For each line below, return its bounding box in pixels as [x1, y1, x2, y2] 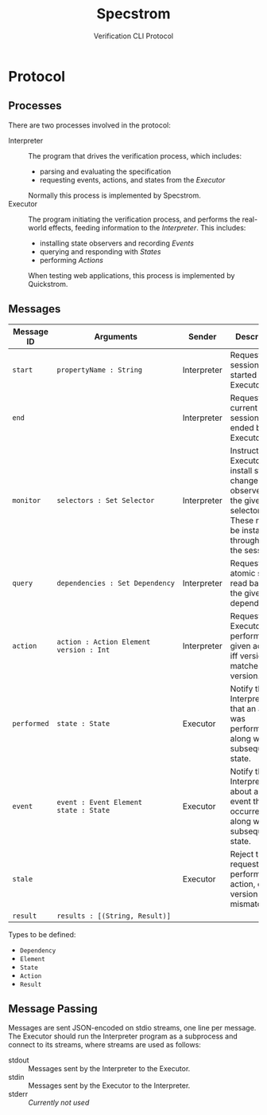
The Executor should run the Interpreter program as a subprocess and [8, 1031, 238, 1041]
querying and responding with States [39, 246, 161, 256]
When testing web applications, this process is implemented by [28, 270, 235, 280]
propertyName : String [56, 365, 143, 375]
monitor [12, 496, 41, 504]
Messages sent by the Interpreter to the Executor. [28, 1064, 191, 1074]
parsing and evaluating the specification [39, 167, 172, 176]
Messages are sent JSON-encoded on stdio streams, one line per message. [8, 1023, 257, 1033]
